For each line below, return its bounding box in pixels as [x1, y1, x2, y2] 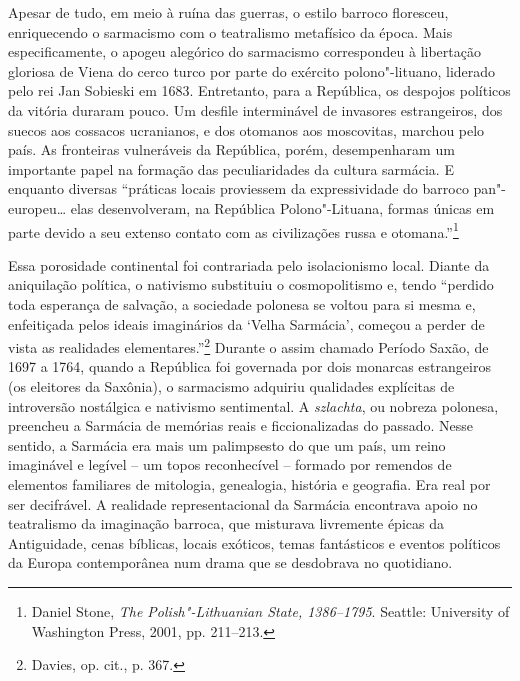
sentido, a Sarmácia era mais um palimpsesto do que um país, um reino [8, 434, 446, 455]
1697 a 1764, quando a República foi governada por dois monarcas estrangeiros [8, 356, 491, 377]
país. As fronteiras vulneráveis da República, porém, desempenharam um [8, 139, 455, 160]
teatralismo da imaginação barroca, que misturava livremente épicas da [8, 513, 444, 534]
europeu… [8, 197, 67, 218]
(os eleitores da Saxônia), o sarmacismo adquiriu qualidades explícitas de [8, 376, 455, 396]
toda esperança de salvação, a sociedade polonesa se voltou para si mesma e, [8, 293, 476, 314]
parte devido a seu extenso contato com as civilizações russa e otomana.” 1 [8, 218, 459, 242]
